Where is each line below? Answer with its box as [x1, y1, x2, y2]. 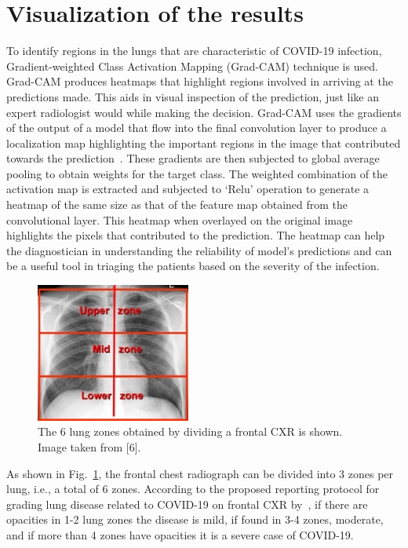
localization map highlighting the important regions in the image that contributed [6, 134, 401, 151]
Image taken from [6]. [38, 439, 141, 455]
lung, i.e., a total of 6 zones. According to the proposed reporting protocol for [6, 480, 380, 497]
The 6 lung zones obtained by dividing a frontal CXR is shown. [38, 423, 343, 440]
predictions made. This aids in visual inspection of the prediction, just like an [6, 88, 380, 104]
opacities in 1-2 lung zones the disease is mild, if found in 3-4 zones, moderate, [6, 511, 384, 528]
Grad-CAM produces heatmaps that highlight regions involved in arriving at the [6, 73, 393, 90]
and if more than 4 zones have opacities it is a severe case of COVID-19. [6, 526, 354, 543]
